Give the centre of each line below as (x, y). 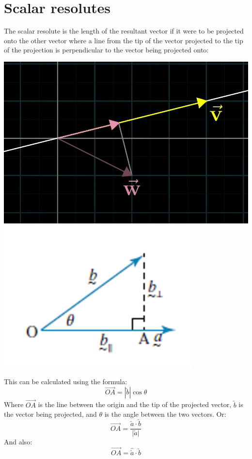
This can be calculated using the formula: (66, 381)
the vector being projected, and (50, 414)
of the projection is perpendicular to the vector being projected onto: (106, 50)
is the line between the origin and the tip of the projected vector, (135, 404)
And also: (18, 442)
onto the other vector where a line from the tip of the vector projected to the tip (124, 40)
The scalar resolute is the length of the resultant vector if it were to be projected (124, 31)
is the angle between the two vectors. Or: (165, 414)
